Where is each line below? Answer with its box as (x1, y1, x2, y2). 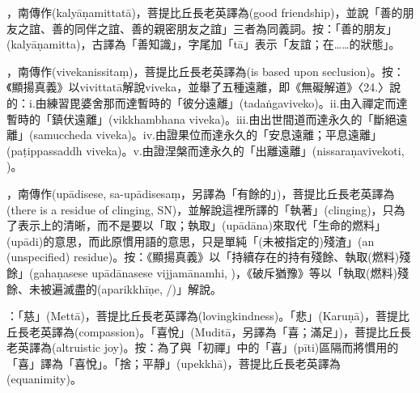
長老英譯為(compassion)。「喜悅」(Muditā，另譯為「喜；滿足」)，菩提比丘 (17, 323, 400, 340)
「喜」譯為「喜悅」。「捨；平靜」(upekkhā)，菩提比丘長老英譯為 (6, 354, 341, 371)
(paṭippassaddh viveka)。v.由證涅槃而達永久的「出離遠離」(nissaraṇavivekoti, (6, 142, 405, 158)
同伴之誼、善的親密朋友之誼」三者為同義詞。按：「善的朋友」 (74, 19, 397, 36)
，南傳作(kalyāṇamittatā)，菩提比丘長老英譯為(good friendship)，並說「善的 (6, 4, 403, 20)
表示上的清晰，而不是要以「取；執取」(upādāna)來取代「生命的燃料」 (17, 217, 387, 234)
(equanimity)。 (6, 370, 82, 387)
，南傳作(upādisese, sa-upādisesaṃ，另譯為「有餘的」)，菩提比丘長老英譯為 (6, 184, 395, 201)
